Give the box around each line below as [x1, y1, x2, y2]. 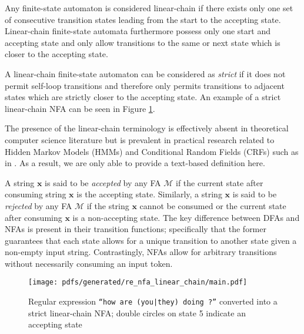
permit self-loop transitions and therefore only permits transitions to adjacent [5, 79, 285, 91]
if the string [86, 199, 129, 211]
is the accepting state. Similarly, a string [76, 188, 222, 200]
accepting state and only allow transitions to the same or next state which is [5, 36, 280, 48]
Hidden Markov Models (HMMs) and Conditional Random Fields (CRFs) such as [5, 145, 299, 157]
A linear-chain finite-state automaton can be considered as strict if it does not [5, 67, 286, 80]
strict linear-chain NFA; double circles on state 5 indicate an [28, 306, 246, 319]
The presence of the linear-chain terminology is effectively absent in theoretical [5, 122, 289, 134]
